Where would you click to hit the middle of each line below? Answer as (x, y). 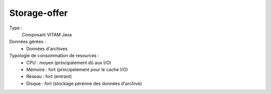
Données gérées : (28, 42)
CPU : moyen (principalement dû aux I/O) (69, 63)
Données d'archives (47, 48)
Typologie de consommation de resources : (54, 56)
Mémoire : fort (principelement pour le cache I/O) (77, 69)
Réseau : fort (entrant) (49, 77)
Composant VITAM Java (47, 34)
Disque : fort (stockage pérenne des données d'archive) (84, 83)
